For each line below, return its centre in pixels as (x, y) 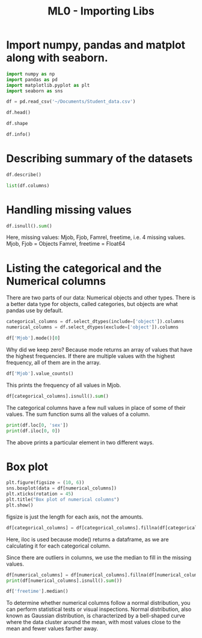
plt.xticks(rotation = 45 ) (40, 494)
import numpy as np (31, 74)
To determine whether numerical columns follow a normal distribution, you (98, 603)
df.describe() (24, 174)
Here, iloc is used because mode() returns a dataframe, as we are (88, 539)
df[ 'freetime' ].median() (37, 592)
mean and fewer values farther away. (52, 628)
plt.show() (20, 505)
